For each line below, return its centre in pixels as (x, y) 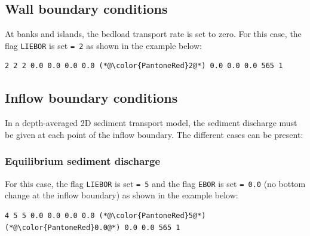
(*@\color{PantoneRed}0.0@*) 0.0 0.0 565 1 (93, 227)
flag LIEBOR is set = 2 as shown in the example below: (103, 45)
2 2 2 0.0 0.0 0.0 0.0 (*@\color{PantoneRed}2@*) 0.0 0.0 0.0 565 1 (144, 66)
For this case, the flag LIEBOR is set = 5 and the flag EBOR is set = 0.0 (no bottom (155, 183)
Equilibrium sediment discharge (83, 161)
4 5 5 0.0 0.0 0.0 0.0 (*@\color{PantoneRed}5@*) (105, 215)
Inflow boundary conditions (91, 98)
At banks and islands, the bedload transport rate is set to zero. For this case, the (153, 34)
